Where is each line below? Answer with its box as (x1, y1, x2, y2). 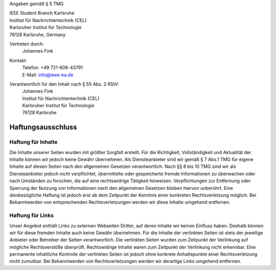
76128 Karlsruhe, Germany (9, 31, 66, 38)
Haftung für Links (9, 212, 54, 219)
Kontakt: (9, 57, 28, 63)
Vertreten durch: (9, 41, 44, 47)
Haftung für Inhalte (9, 138, 58, 145)
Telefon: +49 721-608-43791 (22, 64, 83, 71)
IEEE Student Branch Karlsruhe (9, 10, 75, 16)
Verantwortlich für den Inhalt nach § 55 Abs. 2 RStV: (9, 81, 119, 87)
